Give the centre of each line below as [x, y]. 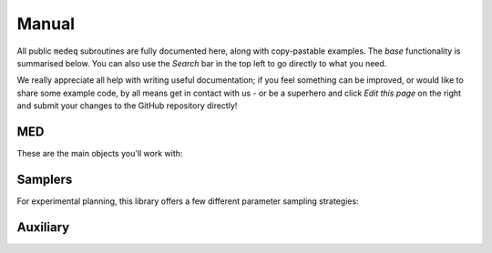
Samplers [45, 179]
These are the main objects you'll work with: [100, 154]
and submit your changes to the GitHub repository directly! [127, 106]
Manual [46, 24]
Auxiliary [43, 227]
